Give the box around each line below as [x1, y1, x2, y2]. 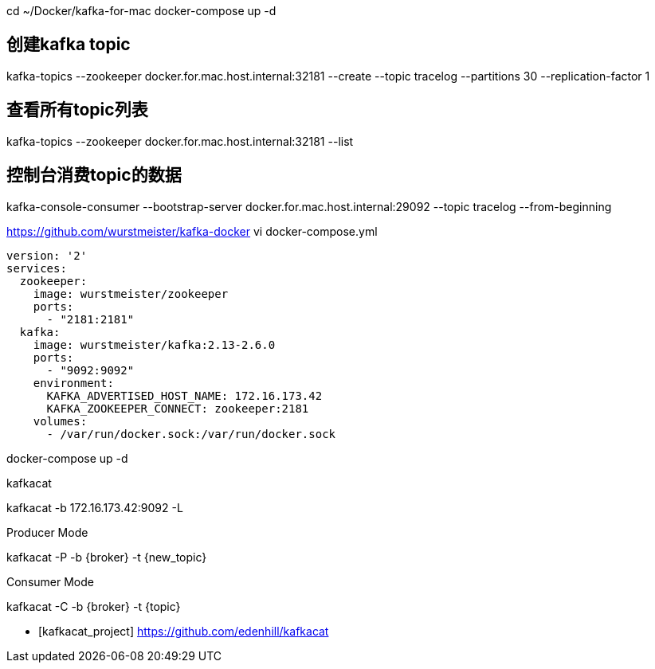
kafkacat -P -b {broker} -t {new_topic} [6, 550, 207, 564]
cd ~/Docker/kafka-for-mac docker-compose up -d [6, 4, 277, 18]
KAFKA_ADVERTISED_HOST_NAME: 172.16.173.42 [46, 389, 323, 402]
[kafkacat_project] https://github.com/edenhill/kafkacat [38, 624, 329, 638]
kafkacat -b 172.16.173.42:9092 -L [6, 500, 183, 514]
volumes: [33, 414, 88, 428]
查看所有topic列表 [6, 100, 148, 120]
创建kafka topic [6, 34, 131, 55]
